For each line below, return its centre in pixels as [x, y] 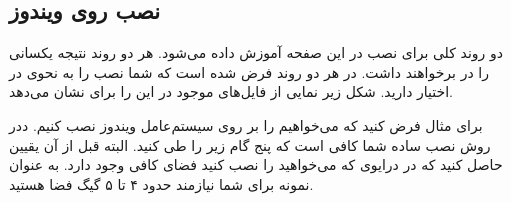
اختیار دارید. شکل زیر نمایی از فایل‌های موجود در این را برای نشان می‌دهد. [231, 91]
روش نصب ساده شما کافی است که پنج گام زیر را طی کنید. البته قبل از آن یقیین [250, 144]
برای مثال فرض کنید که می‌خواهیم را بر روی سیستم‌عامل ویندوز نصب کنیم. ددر [246, 124]
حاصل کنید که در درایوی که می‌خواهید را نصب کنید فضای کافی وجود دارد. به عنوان [256, 164]
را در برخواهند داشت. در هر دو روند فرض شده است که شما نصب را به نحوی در [249, 71]
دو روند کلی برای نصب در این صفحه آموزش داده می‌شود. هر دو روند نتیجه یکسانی [256, 52]
